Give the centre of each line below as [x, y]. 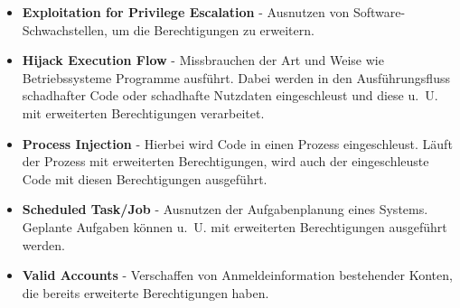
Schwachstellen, [65, 29]
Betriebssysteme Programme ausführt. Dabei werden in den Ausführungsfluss [236, 77]
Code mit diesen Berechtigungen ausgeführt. [145, 178]
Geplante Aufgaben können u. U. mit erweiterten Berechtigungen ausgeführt [235, 226]
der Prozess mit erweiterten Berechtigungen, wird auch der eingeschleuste [225, 161]
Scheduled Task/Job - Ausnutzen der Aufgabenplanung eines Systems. [225, 209]
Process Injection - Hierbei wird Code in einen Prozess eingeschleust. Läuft [237, 143]
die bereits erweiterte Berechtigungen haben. [146, 292]
